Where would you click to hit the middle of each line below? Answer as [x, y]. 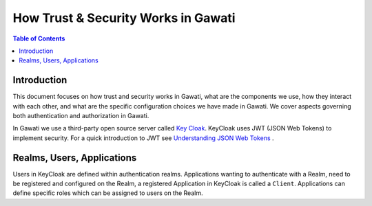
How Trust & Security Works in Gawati [124, 18]
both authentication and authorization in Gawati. [81, 116]
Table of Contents [39, 38]
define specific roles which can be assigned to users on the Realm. [108, 193]
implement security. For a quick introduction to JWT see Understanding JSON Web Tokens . [144, 138]
